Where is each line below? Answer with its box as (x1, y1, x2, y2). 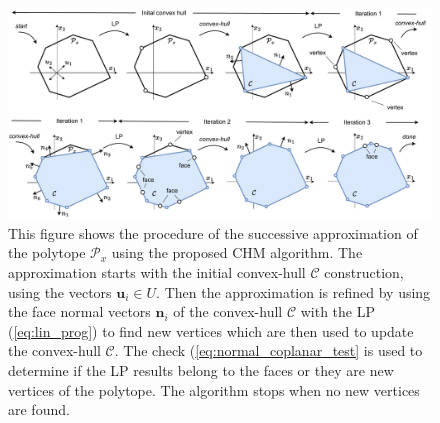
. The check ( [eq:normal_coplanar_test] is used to (114, 340, 423, 361)
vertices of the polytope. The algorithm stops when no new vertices (8, 379, 420, 400)
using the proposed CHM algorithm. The (111, 242, 363, 263)
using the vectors (8, 281, 112, 302)
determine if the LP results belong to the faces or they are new (8, 359, 394, 380)
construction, (324, 261, 404, 282)
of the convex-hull (173, 301, 283, 322)
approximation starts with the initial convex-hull (8, 261, 306, 282)
